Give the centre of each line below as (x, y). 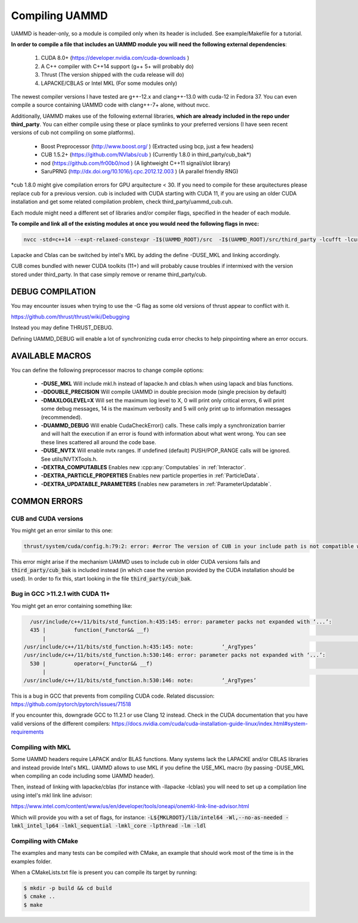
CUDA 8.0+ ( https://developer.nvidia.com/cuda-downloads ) (115, 58)
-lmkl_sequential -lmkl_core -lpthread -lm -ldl (134, 826)
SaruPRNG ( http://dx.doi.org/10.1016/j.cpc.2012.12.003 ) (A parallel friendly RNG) (140, 172)
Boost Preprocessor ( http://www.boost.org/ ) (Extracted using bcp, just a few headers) (147, 146)
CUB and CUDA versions (47, 518)
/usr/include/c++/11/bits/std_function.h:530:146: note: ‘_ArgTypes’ (140, 680)
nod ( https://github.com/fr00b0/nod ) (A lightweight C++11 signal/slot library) (136, 163)
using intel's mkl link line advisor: (52, 795)
